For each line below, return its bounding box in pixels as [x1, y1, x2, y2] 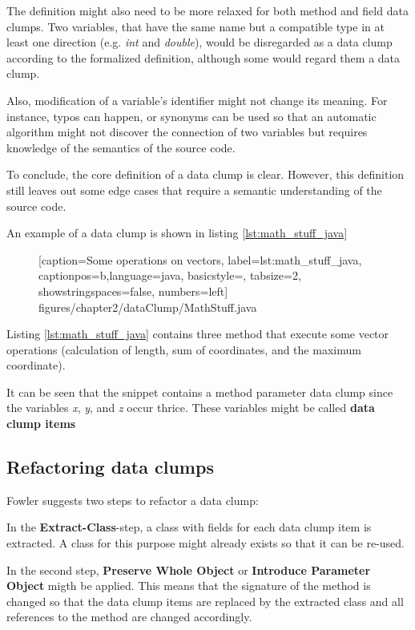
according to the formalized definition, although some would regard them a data [6, 49, 401, 66]
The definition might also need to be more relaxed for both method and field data [6, 2, 409, 18]
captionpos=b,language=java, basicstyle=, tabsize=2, [38, 267, 301, 284]
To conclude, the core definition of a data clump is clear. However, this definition [6, 166, 405, 183]
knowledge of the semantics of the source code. [6, 139, 236, 155]
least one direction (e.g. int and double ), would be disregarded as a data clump [6, 34, 393, 50]
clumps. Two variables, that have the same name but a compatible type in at [6, 18, 385, 34]
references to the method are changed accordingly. [6, 608, 252, 625]
